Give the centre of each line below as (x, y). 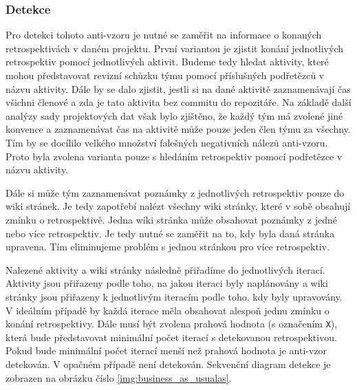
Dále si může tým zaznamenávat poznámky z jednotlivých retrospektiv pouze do (175, 192)
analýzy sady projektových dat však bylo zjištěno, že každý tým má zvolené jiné (174, 115)
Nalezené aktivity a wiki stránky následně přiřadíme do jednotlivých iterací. (165, 269)
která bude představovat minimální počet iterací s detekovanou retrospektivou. (171, 337)
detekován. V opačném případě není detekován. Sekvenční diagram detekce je (168, 364)
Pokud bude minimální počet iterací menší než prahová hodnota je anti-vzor (166, 350)
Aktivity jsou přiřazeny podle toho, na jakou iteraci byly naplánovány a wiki (167, 283)
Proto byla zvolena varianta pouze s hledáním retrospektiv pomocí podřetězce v (174, 156)
